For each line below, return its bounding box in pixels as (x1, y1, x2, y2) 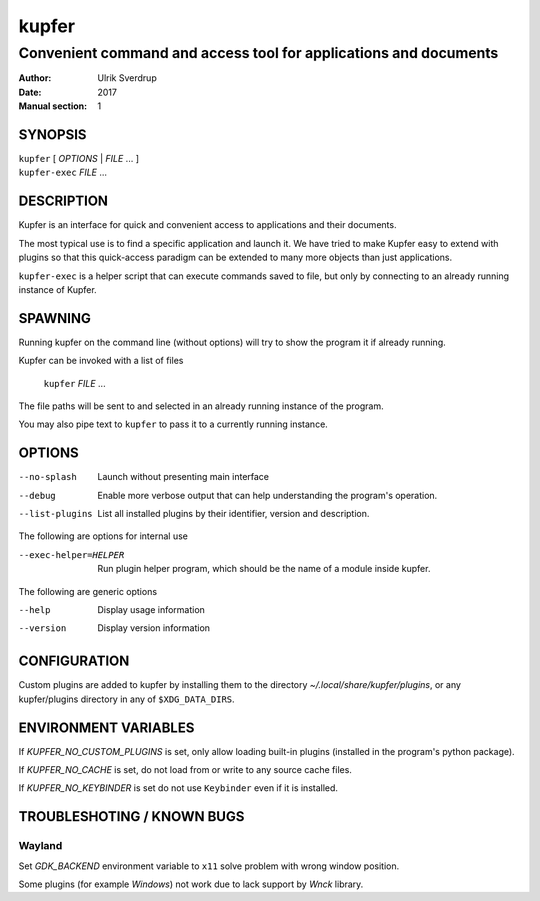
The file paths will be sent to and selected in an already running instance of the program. (18, 400, 384, 412)
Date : (18, 86, 42, 98)
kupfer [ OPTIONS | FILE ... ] (18, 153, 140, 165)
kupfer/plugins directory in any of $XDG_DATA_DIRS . (18, 693, 235, 705)
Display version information (97, 622, 210, 634)
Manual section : (18, 100, 88, 112)
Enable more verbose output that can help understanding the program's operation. (97, 489, 438, 501)
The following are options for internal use (18, 530, 189, 542)
